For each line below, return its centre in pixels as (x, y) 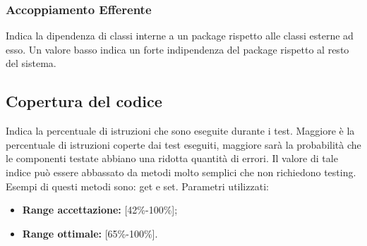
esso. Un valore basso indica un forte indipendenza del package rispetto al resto (178, 49)
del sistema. (31, 63)
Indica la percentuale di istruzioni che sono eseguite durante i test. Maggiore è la (180, 131)
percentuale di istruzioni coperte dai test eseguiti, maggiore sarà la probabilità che (183, 144)
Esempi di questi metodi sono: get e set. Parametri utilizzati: (137, 186)
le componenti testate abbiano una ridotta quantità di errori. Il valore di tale (172, 158)
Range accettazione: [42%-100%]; (100, 210)
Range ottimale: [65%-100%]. (90, 233)
